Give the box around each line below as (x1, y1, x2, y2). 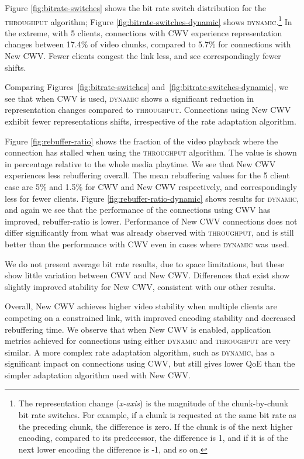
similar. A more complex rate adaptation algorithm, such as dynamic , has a (5, 346, 275, 358)
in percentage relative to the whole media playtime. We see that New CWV (5, 157, 276, 170)
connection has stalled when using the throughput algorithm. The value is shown (5, 146, 297, 158)
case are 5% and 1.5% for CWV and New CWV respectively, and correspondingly (5, 180, 298, 192)
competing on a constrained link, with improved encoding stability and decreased (5, 311, 296, 323)
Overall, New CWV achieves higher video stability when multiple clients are (5, 300, 277, 312)
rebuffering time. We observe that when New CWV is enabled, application (5, 323, 271, 335)
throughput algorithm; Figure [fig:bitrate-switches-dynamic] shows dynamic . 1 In (5, 13, 292, 27)
